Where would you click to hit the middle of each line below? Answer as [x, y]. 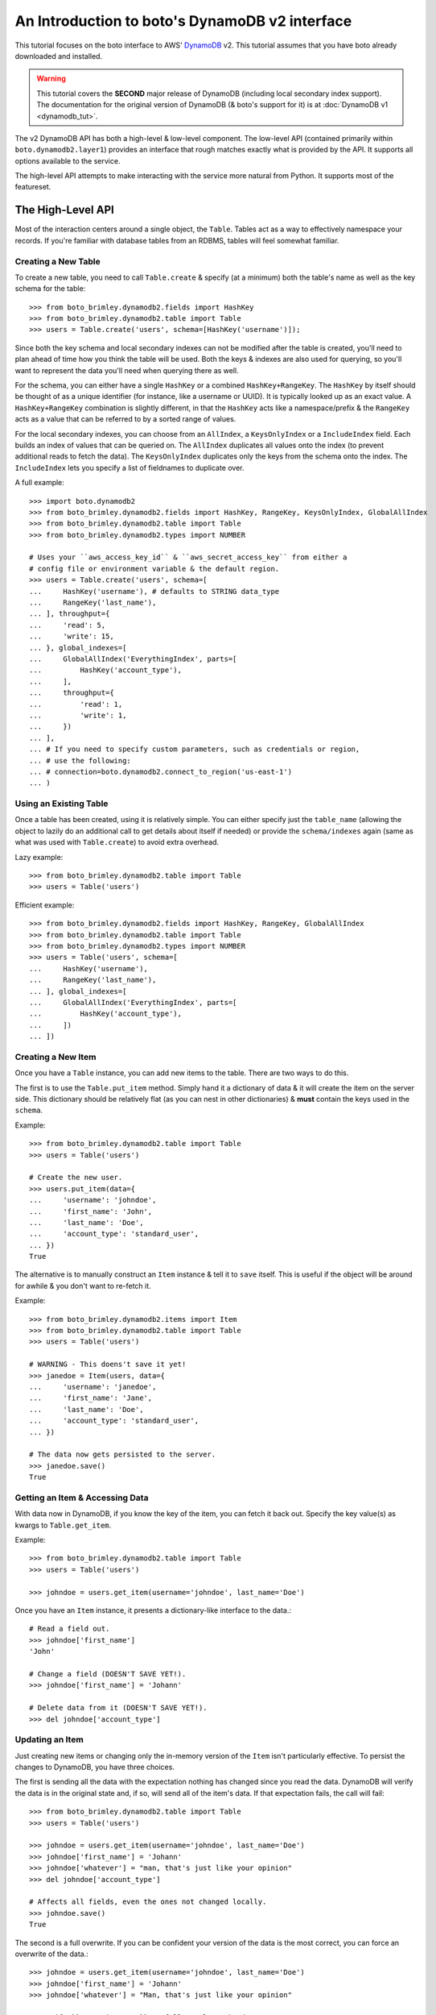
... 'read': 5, [68, 625]
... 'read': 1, [76, 704]
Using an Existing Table [62, 804]
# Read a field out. [70, 1629]
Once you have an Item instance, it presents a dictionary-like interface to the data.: [153, 1610]
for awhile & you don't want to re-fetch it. [83, 1286]
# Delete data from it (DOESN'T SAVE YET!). [119, 1708]
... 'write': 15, [72, 636]
